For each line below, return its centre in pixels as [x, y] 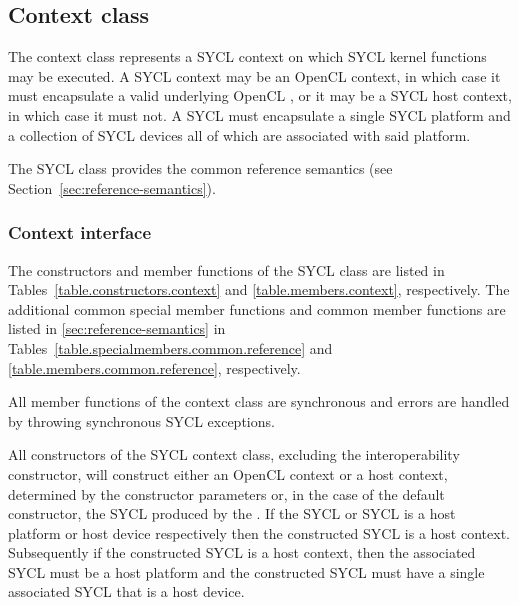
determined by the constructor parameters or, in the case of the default [226, 493]
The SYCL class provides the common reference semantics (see [200, 168]
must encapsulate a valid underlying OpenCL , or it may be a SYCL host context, [260, 95]
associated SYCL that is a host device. [126, 591]
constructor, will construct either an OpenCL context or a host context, [228, 473]
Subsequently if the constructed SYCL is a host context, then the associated [242, 552]
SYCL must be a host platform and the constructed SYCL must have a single [246, 571]
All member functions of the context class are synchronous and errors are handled [259, 401]
